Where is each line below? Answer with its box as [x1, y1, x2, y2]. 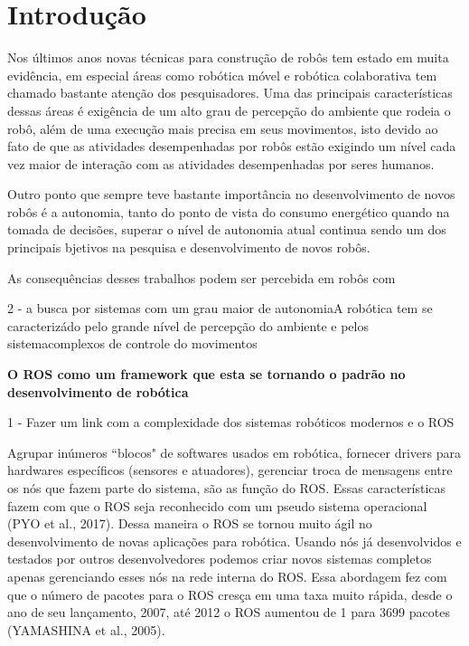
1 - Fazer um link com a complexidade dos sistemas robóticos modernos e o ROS [7, 413, 455, 432]
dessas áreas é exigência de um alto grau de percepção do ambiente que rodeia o [7, 100, 451, 119]
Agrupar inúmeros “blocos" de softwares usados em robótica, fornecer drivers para [7, 442, 461, 461]
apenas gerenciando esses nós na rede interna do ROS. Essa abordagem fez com [7, 566, 447, 585]
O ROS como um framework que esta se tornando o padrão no [7, 365, 406, 384]
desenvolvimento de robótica [7, 382, 189, 401]
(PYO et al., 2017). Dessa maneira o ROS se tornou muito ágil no [7, 514, 372, 533]
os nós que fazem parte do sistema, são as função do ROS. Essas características [7, 479, 446, 497]
